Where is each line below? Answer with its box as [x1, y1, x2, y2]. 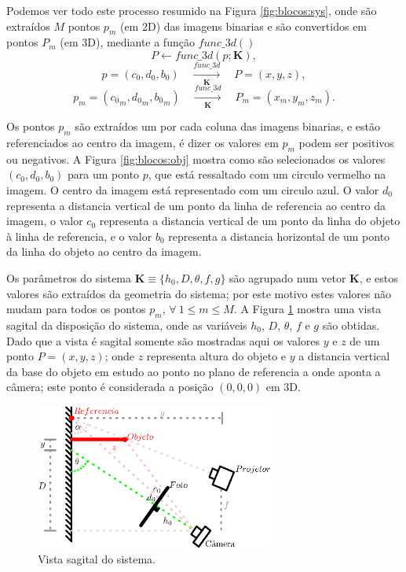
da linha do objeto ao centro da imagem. [6, 243, 202, 260]
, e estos [359, 269, 398, 286]
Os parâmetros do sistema [6, 269, 132, 286]
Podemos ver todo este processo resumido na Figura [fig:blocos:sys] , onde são [6, 2, 377, 18]
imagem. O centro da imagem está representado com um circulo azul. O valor [6, 182, 379, 198]
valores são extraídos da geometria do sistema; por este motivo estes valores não [6, 285, 392, 301]
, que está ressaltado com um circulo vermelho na [148, 166, 386, 183]
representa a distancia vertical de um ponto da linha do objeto [99, 212, 401, 229]
